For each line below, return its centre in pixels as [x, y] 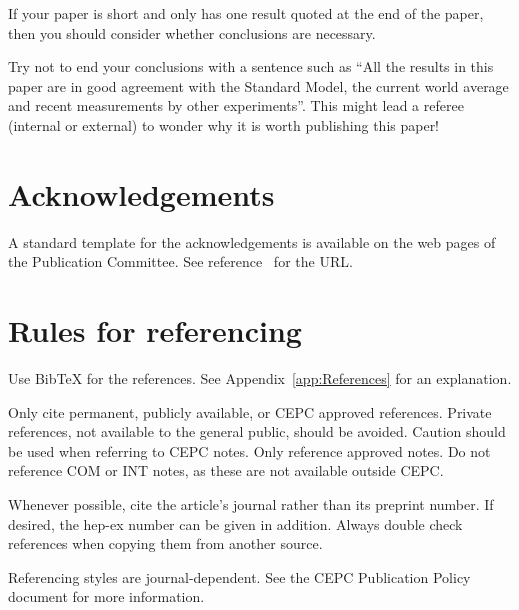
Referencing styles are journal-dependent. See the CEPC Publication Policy [239, 576]
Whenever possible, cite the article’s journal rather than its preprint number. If [251, 503]
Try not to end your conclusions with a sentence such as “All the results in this [251, 66]
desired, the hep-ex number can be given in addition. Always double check [235, 523]
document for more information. [106, 596]
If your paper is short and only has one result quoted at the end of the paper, [246, 13]
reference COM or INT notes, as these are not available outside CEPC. [226, 470]
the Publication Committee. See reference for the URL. [180, 261]
